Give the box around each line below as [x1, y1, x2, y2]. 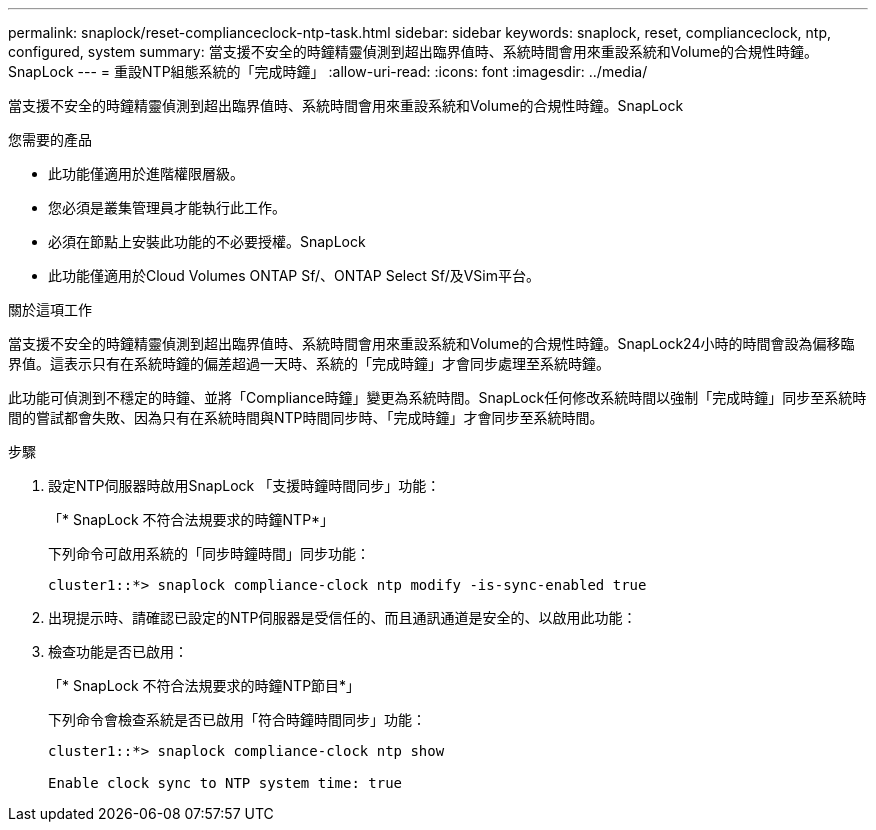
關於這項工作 [8, 301, 92, 318]
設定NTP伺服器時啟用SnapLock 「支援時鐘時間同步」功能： [48, 477, 441, 494]
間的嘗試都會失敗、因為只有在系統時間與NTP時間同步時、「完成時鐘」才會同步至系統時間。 [8, 409, 604, 426]
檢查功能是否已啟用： [48, 643, 188, 660]
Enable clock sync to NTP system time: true [48, 775, 403, 791]
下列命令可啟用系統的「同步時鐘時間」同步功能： [48, 545, 370, 562]
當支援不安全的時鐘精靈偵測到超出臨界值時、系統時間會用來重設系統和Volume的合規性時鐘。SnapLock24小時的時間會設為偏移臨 [8, 335, 855, 352]
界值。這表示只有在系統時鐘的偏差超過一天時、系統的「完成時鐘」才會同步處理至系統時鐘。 [8, 355, 610, 372]
